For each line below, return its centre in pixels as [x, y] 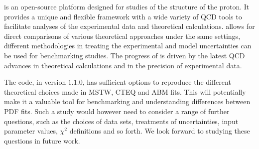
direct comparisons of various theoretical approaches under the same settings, [122, 36]
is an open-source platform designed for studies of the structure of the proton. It [127, 6]
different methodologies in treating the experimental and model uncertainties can [128, 46]
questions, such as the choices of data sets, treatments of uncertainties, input [121, 121]
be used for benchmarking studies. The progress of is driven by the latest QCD [125, 55]
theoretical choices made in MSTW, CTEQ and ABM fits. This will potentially [125, 91]
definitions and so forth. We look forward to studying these [160, 131]
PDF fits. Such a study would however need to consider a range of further [117, 111]
